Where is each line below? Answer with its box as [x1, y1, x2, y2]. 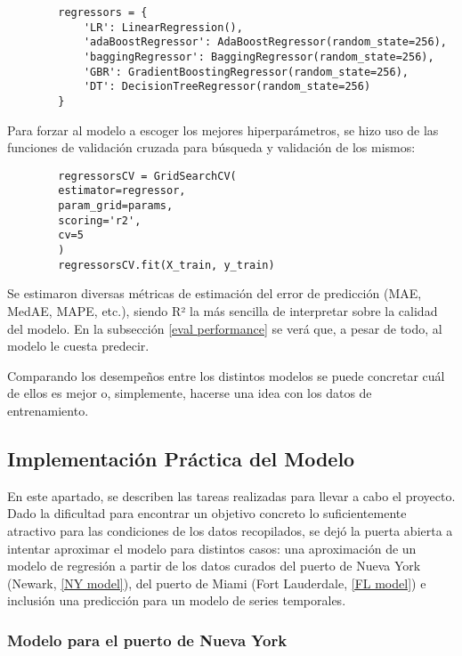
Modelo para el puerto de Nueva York [7, 628, 288, 651]
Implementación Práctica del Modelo [7, 444, 355, 472]
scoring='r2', [58, 214, 142, 227]
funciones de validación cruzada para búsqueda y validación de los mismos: [7, 138, 416, 157]
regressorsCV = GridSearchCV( [58, 169, 237, 182]
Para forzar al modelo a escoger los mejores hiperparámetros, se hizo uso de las [7, 120, 439, 139]
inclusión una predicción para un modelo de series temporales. [7, 591, 346, 610]
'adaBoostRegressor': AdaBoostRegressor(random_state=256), [83, 36, 447, 49]
